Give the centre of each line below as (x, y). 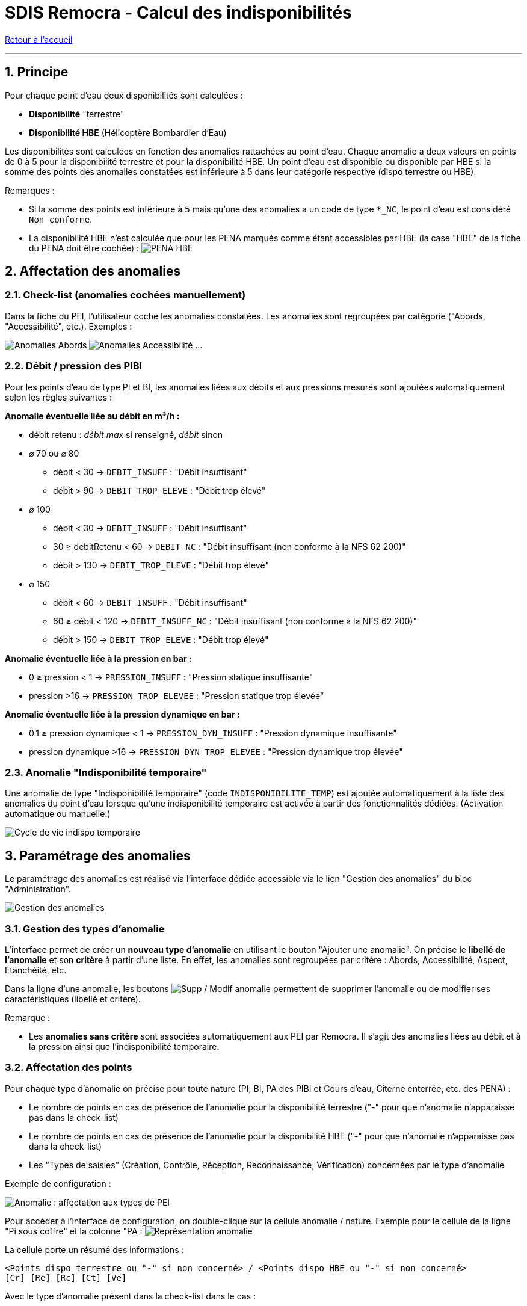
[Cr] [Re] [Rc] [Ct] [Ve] (66, 1277)
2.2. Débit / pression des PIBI (74, 366)
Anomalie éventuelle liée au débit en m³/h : (92, 416)
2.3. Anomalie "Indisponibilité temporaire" (106, 772)
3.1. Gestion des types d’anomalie (85, 929)
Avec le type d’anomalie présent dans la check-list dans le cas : (131, 1296)
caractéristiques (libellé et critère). (73, 999)
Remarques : (30, 190)
